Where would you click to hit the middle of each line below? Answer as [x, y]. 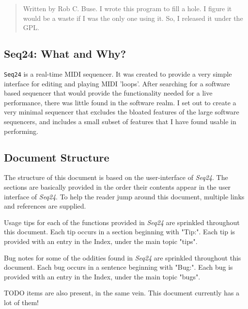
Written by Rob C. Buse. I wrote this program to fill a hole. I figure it [127, 8]
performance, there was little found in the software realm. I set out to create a [120, 102]
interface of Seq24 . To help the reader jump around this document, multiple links [124, 196]
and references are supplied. [45, 206]
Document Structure [57, 157]
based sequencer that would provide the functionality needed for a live [108, 93]
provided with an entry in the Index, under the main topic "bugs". [102, 276]
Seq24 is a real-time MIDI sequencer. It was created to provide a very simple [118, 73]
